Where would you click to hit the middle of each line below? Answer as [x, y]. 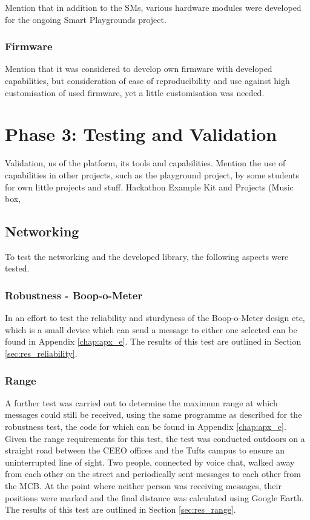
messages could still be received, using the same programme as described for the [153, 414]
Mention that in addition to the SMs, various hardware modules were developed [153, 7]
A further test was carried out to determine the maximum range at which [141, 402]
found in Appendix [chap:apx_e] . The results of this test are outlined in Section [153, 341]
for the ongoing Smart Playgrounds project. [86, 19]
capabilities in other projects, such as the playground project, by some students [152, 174]
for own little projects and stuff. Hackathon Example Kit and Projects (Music [149, 187]
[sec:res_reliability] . [41, 353]
